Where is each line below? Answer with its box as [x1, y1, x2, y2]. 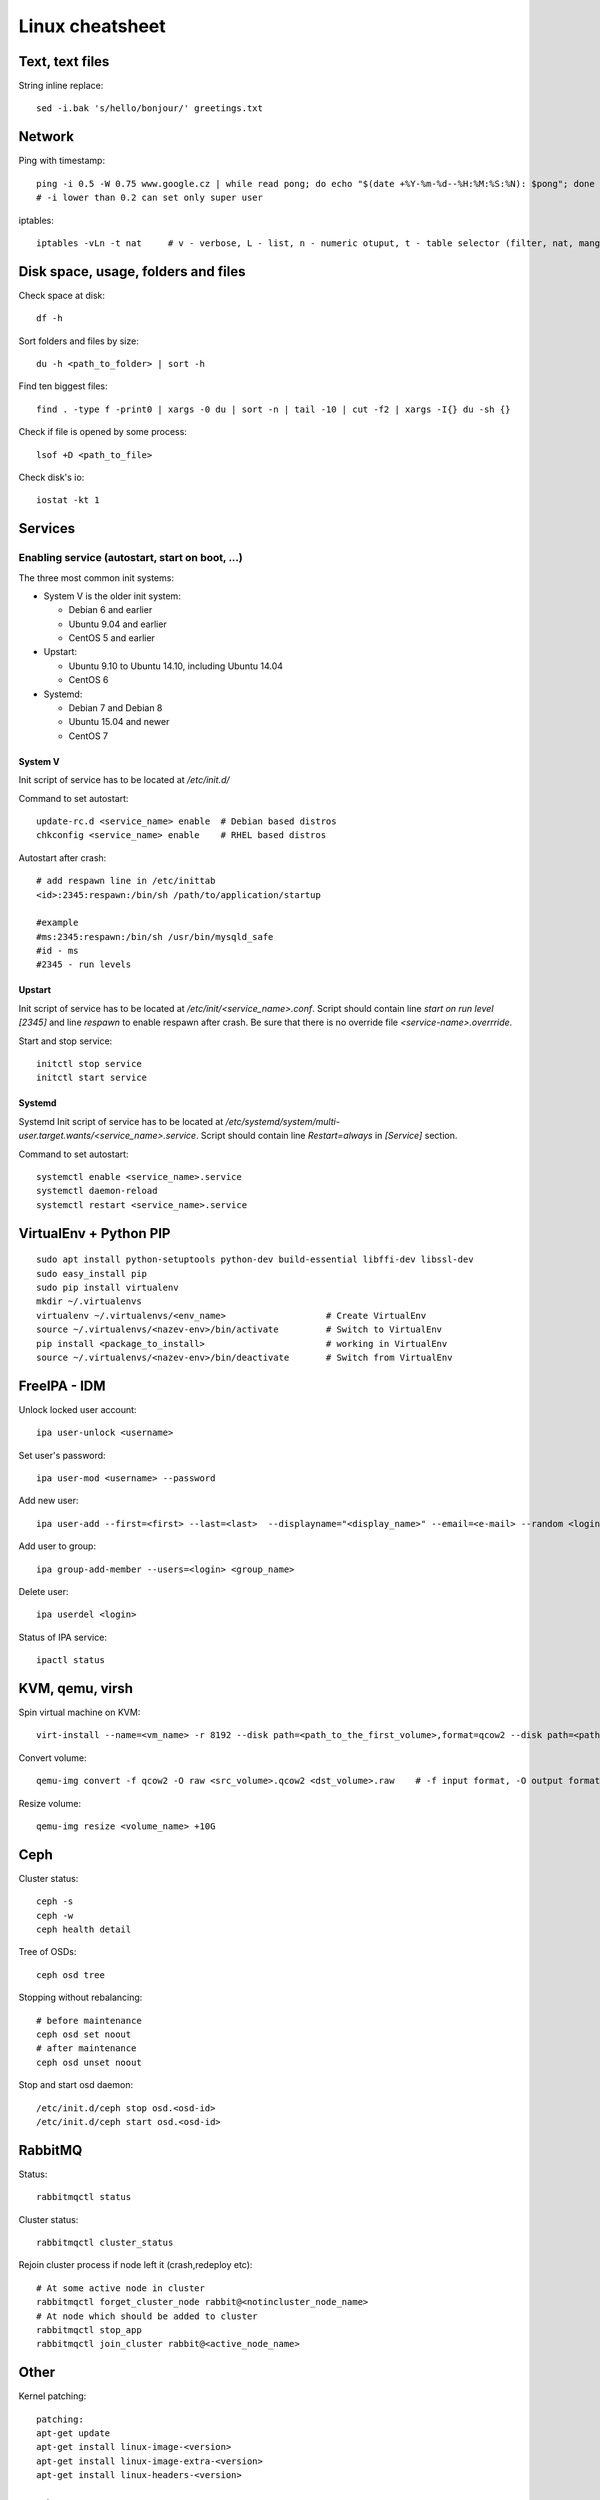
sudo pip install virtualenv [36, 1281, 179, 1293]
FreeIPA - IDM [18, 1377, 106, 1394]
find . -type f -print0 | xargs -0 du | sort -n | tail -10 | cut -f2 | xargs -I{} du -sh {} [36, 403, 511, 415]
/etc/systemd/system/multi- [225, 1115, 340, 1127]
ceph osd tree [36, 1969, 105, 1980]
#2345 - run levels [36, 959, 132, 970]
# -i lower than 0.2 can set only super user [36, 192, 264, 204]
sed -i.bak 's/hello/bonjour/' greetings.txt [36, 103, 264, 114]
